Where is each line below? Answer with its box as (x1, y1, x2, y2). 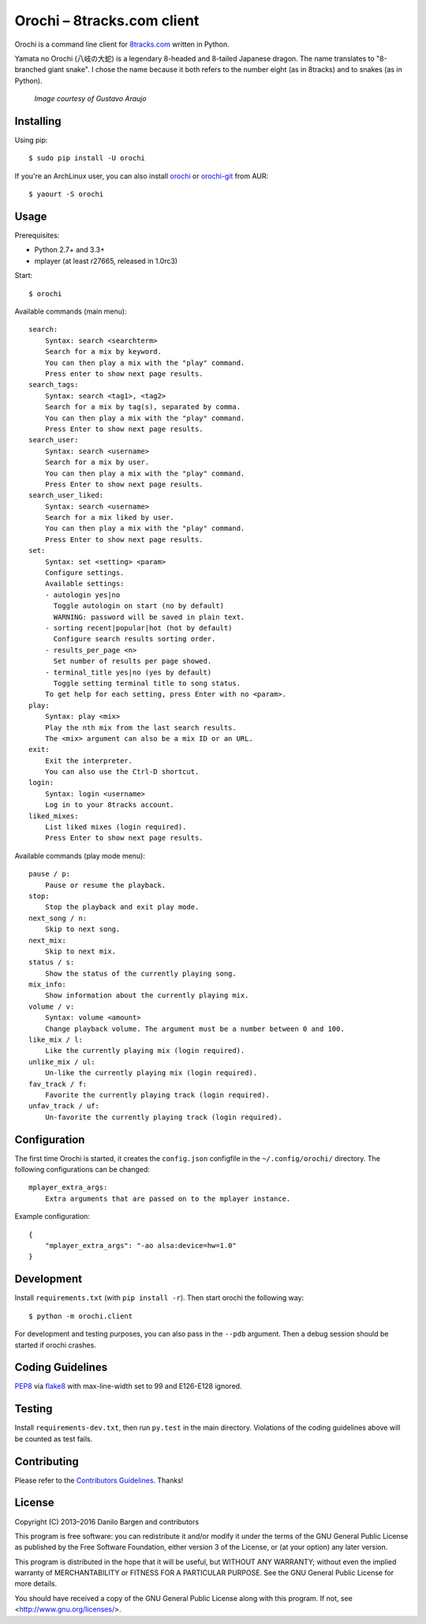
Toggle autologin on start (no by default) (53, 601, 225, 611)
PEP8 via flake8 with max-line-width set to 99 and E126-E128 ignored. (14, 1382, 242, 1391)
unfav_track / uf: (28, 1102, 100, 1111)
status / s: (28, 958, 75, 967)
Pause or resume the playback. (44, 881, 166, 889)
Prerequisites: (14, 231, 60, 240)
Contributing (14, 1454, 79, 1468)
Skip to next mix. (44, 946, 117, 956)
